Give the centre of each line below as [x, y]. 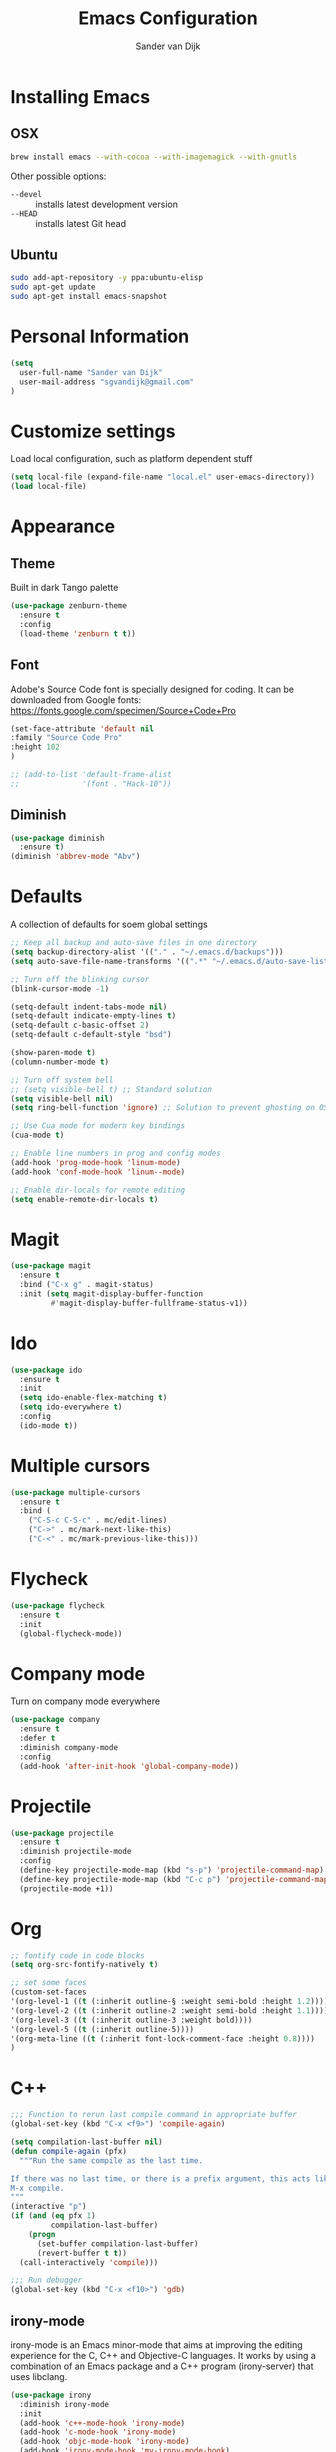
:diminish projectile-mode [75, 1852]
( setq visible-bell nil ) [62, 1098]
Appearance [63, 526]
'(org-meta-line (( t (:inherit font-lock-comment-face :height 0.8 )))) [162, 2038]
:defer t [37, 1738]
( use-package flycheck [57, 1605]
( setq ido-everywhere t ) [71, 1407]
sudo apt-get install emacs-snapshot [89, 297]
